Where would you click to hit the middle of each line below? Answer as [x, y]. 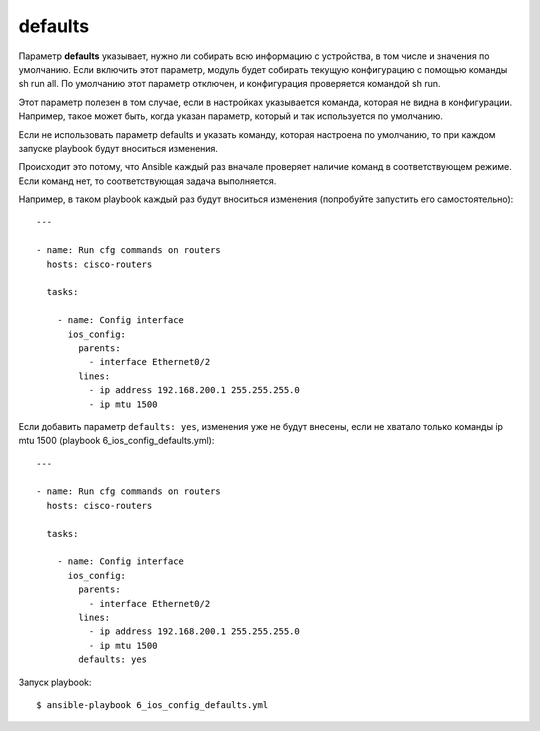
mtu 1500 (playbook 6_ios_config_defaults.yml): [116, 441]
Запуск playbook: [55, 682]
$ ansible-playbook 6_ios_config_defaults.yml [152, 704]
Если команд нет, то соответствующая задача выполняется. [147, 181]
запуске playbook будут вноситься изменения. [118, 148]
